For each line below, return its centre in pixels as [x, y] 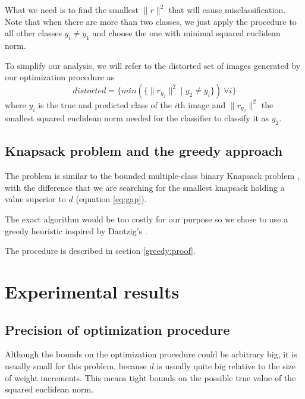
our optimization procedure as [60, 77]
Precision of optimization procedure [117, 329]
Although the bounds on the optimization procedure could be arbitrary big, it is [151, 354]
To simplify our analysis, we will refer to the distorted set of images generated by [153, 65]
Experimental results [92, 291]
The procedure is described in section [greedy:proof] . [100, 251]
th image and [202, 104]
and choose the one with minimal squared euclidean [186, 33]
